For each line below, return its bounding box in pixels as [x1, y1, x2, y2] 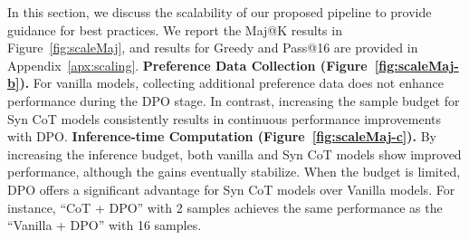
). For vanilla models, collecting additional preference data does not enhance [19, 73, 444, 92]
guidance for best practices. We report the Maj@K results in [7, 20, 342, 39]
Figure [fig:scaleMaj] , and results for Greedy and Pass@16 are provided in [7, 38, 418, 57]
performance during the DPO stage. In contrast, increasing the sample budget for [7, 91, 460, 110]
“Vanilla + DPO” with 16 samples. [7, 216, 202, 235]
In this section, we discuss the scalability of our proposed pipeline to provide [7, 3, 432, 21]
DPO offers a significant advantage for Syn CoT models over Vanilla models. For [7, 179, 455, 198]
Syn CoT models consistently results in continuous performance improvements [7, 109, 442, 128]
